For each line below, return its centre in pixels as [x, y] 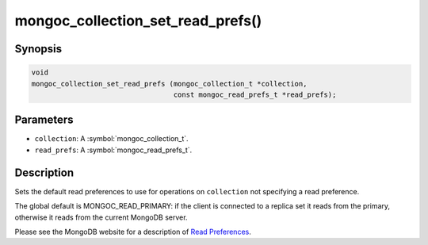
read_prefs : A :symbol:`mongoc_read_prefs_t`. [113, 150]
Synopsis [38, 49]
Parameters [44, 120]
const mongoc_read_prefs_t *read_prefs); [255, 94]
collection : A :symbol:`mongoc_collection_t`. [112, 139]
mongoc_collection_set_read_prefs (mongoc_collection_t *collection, [169, 84]
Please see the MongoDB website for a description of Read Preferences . [133, 232]
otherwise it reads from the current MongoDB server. [101, 217]
